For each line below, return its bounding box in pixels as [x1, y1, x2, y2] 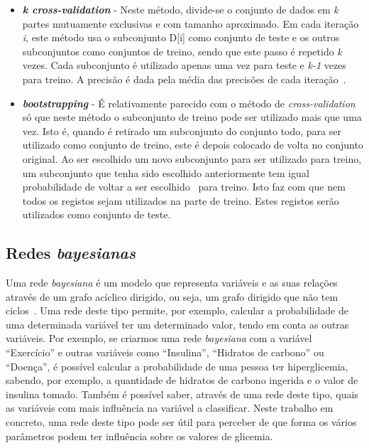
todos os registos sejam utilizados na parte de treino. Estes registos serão [22, 193, 339, 208]
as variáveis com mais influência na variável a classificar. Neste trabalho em [6, 400, 334, 415]
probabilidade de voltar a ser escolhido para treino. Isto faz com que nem [22, 179, 346, 194]
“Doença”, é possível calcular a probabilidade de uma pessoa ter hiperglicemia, [6, 358, 348, 373]
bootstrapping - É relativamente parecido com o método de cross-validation [22, 95, 356, 110]
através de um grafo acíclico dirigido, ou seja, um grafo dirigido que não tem [6, 289, 338, 304]
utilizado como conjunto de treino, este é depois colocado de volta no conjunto [22, 137, 363, 152]
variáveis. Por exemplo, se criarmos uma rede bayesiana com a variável [6, 331, 312, 346]
